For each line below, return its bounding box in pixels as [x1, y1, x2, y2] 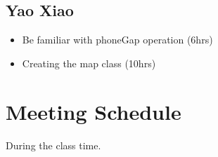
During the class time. [6, 137, 101, 152]
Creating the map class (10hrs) [22, 55, 156, 70]
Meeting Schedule [6, 97, 181, 125]
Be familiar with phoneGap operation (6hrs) [22, 32, 213, 47]
